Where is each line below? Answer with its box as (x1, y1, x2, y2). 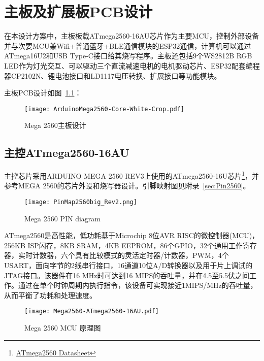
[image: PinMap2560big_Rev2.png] (24, 198, 137, 206)
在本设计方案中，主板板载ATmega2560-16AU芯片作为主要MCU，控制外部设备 (4, 30, 259, 41)
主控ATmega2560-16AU (4, 145, 129, 160)
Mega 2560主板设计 (24, 120, 86, 130)
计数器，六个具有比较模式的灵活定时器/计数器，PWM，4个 (32, 250, 229, 260)
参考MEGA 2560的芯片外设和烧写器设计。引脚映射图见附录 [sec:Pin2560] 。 (4, 180, 250, 191)
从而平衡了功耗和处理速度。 (4, 289, 96, 300)
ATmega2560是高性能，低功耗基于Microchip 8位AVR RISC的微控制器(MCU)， (4, 230, 259, 241)
